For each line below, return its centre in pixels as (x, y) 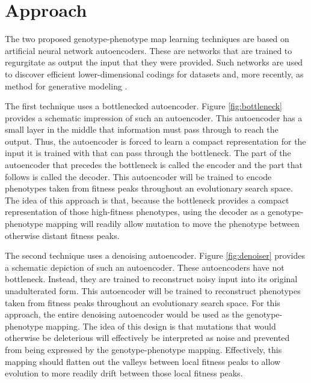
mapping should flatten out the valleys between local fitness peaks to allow (143, 361)
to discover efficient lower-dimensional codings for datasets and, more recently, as (154, 74)
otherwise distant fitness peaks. (62, 235)
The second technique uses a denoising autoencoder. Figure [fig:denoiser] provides (155, 255)
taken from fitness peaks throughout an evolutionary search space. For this (143, 302)
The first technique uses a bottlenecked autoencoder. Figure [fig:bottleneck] (143, 106)
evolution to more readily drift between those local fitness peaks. (124, 373)
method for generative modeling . (66, 86)
